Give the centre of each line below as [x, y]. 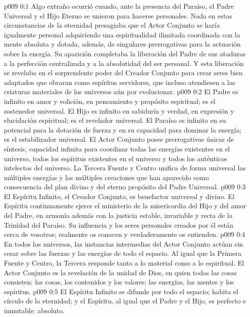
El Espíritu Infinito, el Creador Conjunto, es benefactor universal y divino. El [119, 196]
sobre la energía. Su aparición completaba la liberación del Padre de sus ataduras [125, 53]
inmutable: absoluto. [34, 310]
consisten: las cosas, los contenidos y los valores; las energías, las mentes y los [119, 282]
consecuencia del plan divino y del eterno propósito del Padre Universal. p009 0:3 [125, 187]
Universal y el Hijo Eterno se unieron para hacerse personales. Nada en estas [118, 15]
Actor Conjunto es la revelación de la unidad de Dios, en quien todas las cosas [120, 272]
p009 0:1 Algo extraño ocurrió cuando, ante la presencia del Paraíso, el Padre [119, 6]
